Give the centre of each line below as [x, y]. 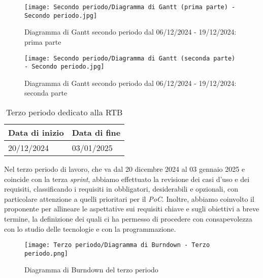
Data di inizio [36, 132]
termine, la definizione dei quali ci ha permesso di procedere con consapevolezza [128, 218]
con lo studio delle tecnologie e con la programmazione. [90, 228]
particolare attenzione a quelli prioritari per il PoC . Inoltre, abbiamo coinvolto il [129, 198]
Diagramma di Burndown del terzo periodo [91, 270]
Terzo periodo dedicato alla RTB [64, 112]
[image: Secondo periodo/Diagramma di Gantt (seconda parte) [130, 58]
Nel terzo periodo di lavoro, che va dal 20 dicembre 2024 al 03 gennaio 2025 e [125, 169]
